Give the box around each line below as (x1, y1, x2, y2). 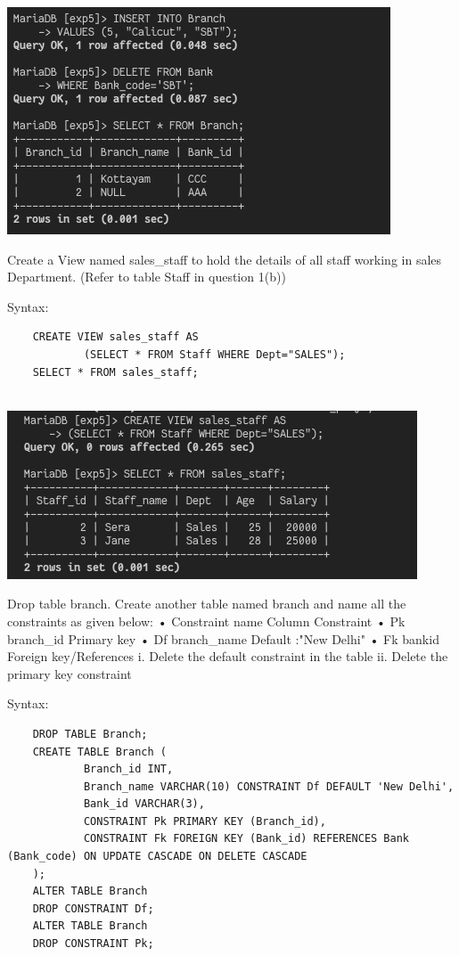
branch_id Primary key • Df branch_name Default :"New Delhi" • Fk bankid (7, 629, 439, 648)
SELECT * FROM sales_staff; (32, 365, 199, 379)
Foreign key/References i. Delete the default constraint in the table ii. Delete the (7, 647, 448, 666)
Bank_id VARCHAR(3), (83, 797, 205, 811)
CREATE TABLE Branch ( (32, 745, 167, 758)
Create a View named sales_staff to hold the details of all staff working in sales (7, 249, 442, 268)
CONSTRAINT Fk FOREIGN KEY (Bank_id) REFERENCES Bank (83, 832, 410, 846)
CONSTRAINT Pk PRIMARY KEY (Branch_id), (83, 814, 326, 828)
